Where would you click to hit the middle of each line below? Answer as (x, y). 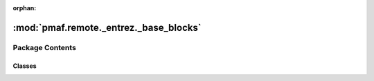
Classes (25, 66)
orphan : (25, 8)
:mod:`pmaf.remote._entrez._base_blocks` (107, 27)
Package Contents (44, 47)
